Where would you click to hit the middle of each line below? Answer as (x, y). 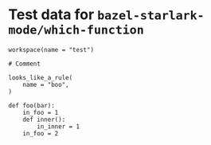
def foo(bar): (32, 105)
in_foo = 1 (41, 112)
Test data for (51, 15)
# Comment (25, 64)
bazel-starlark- (150, 16)
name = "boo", (46, 84)
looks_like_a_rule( (41, 77)
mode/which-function (76, 30)
